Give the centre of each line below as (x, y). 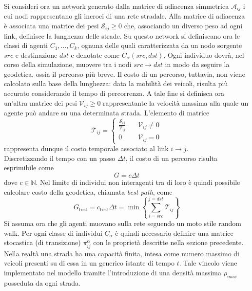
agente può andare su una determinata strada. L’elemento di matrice (107, 113)
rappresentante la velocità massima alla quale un (176, 102)
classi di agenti (26, 45)
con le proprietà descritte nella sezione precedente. (168, 242)
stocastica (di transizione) (42, 242)
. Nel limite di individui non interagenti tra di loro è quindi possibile (138, 182)
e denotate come (95, 55)
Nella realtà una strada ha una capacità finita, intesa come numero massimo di (122, 253)
